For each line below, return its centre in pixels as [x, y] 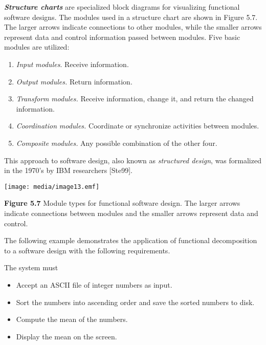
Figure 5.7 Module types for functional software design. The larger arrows [122, 203]
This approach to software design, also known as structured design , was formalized [133, 160]
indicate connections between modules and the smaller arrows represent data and [131, 213]
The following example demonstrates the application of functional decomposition [131, 240]
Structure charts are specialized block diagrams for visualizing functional [122, 7]
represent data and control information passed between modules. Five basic [122, 37]
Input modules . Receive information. [72, 64]
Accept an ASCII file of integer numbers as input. [94, 284]
